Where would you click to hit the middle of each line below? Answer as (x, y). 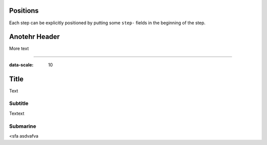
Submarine (23, 126)
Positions (24, 11)
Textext (17, 113)
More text (19, 48)
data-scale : (21, 65)
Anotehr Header (35, 37)
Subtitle (19, 103)
